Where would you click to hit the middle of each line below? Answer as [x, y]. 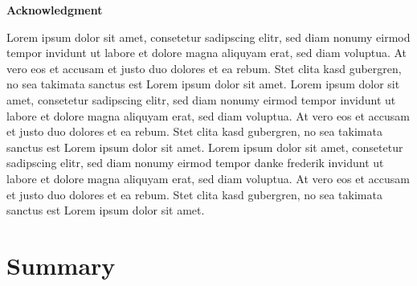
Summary [61, 265]
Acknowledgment [55, 10]
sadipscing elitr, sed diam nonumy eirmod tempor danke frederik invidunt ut [195, 163]
